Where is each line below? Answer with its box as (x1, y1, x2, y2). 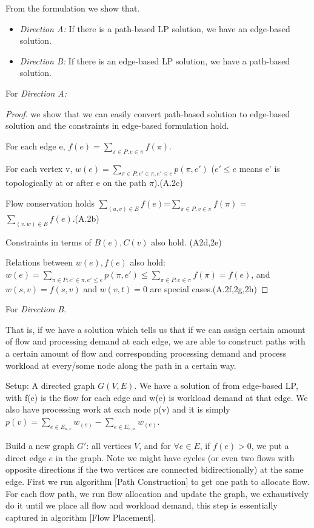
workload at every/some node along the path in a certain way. (5, 358, 236, 371)
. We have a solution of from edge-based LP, (134, 379, 298, 392)
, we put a (251, 439, 289, 452)
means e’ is (239, 162, 280, 174)
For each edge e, (5, 139, 65, 152)
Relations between (5, 256, 73, 269)
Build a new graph (5, 439, 75, 452)
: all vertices (86, 439, 132, 452)
